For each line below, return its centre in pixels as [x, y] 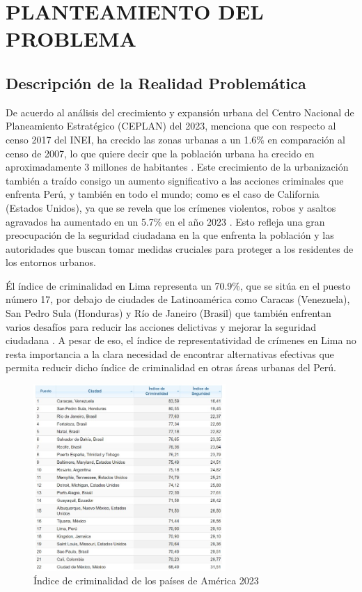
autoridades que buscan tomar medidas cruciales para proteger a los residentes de [180, 248]
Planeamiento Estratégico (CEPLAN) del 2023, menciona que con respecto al [171, 126]
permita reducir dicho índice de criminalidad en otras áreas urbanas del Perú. [171, 367]
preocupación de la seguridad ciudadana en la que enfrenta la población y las [170, 235]
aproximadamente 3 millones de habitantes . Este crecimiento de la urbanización [177, 167]
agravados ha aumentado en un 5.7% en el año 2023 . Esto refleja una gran [165, 221]
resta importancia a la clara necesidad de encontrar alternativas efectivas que [170, 353]
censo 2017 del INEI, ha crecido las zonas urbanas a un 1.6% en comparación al [175, 139]
